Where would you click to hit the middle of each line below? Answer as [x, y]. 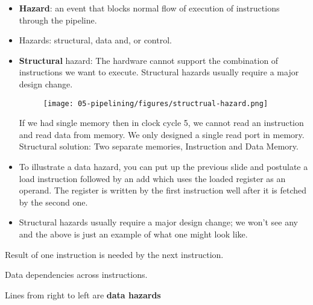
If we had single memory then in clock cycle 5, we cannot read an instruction [161, 123]
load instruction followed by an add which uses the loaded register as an [152, 178]
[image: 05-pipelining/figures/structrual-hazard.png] [156, 103]
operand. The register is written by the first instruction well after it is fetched [163, 190]
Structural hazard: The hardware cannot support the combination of [149, 60]
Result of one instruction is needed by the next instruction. [114, 254]
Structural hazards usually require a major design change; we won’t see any [158, 222]
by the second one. [53, 202]
